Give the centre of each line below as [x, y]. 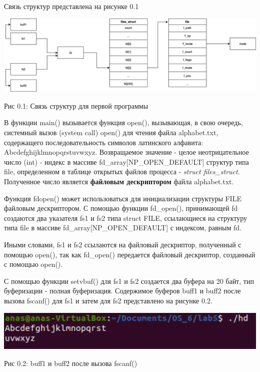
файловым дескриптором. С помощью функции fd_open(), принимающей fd [121, 208]
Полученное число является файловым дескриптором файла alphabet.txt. [119, 181]
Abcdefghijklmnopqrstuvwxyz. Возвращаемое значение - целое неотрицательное [126, 152]
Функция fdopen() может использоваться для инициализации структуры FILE [123, 198]
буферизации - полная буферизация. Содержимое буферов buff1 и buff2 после [122, 291]
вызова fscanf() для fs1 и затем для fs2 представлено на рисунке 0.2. [108, 300]
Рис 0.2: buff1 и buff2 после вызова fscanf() [71, 363]
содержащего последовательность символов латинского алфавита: [104, 142]
